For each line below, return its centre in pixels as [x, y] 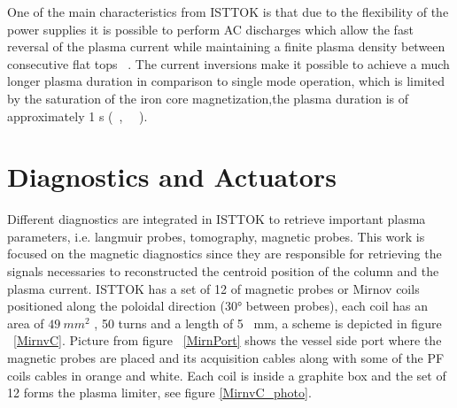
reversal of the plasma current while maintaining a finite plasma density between [226, 46]
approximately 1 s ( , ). [77, 115]
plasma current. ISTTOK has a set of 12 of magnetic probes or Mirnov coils [213, 288]
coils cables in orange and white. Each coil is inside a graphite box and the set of [227, 375]
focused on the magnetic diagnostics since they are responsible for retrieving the [225, 254]
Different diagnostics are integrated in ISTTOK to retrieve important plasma [217, 219]
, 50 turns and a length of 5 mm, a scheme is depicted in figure [268, 323]
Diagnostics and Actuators [172, 177]
